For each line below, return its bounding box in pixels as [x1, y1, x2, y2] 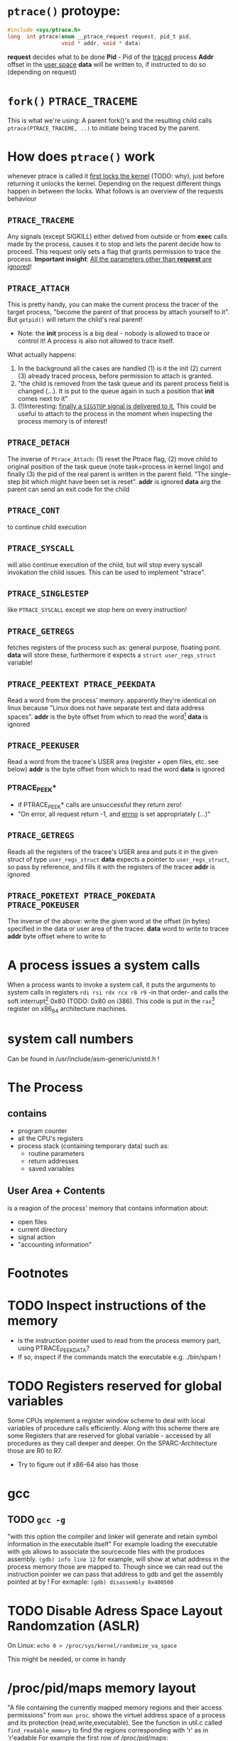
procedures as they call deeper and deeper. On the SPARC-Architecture [7, 1439, 218, 1447]
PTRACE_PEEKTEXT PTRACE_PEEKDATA [7, 679, 156, 689]
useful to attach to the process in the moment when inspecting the [17, 409, 213, 418]
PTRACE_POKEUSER [7, 899, 80, 910]
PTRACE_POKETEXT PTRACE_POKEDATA [7, 890, 156, 901]
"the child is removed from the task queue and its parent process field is [17, 380, 229, 388]
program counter [17, 1126, 67, 1135]
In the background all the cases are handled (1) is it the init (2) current [17, 364, 222, 373]
